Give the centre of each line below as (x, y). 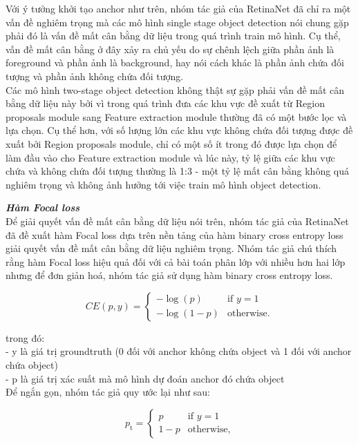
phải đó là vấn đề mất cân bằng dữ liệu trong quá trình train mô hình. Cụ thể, (173, 36)
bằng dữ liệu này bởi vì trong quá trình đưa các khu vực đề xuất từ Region (165, 103)
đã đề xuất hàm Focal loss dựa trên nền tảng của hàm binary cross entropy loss (175, 234)
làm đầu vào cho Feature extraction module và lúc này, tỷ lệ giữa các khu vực (170, 157)
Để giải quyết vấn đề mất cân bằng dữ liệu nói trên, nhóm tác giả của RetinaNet (177, 221)
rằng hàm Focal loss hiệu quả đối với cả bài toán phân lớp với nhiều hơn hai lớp (176, 261)
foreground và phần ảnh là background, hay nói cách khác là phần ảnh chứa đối (175, 62)
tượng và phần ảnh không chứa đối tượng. (95, 76)
